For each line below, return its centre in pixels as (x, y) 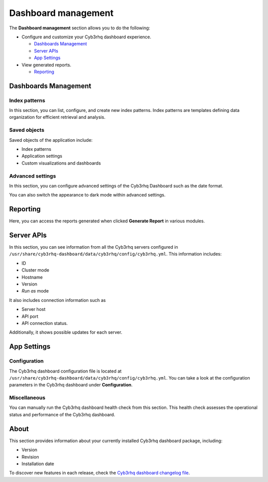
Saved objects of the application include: (51, 140)
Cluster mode (35, 270)
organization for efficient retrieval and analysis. (57, 117)
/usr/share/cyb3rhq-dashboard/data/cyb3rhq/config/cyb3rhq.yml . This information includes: (115, 254)
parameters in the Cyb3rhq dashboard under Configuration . (71, 385)
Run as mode (35, 291)
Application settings (42, 156)
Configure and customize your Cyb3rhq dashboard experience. (86, 37)
